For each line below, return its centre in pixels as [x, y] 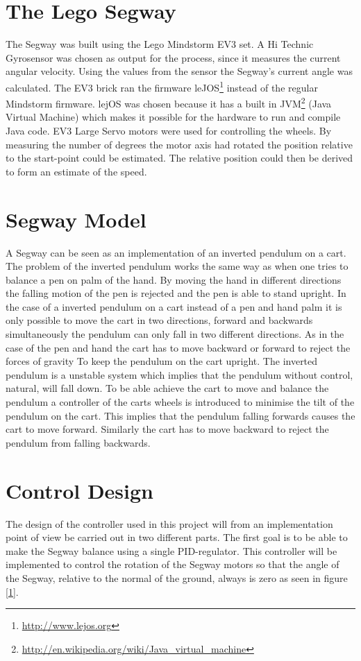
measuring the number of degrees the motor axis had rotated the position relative [179, 144]
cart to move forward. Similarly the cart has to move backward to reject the [167, 429]
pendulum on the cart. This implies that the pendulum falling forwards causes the [180, 415]
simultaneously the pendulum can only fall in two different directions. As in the [175, 334]
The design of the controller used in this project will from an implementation [169, 523]
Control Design [79, 490]
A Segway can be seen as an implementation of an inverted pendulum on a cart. [176, 252]
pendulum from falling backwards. [78, 442]
